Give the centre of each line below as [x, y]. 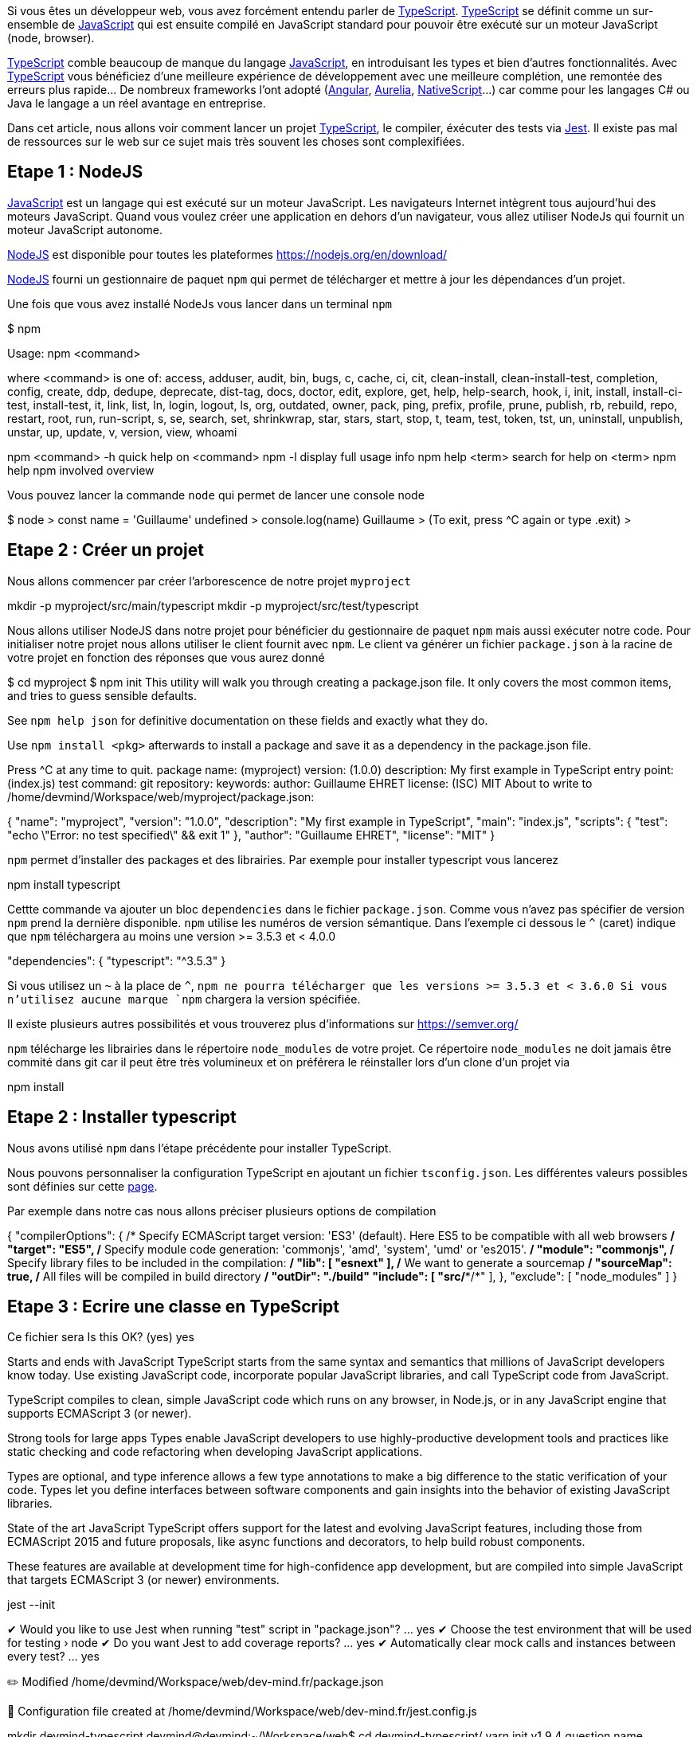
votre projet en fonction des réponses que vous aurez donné [166, 657]
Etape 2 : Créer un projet [106, 550]
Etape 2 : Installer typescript [122, 1117]
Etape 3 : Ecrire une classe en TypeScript [173, 1306]
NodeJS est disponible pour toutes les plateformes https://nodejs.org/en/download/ [227, 254]
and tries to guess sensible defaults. [102, 695]
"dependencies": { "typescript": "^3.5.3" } [117, 960]
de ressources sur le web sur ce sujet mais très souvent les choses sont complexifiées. [236, 141]
